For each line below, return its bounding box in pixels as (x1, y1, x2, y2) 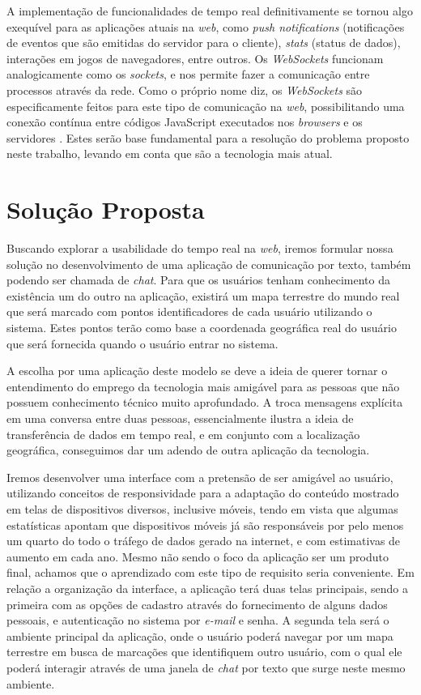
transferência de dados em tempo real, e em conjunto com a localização (6, 425, 360, 442)
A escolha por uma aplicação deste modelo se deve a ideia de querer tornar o (6, 362, 388, 379)
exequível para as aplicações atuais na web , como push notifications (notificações (6, 18, 405, 35)
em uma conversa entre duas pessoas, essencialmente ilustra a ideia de (6, 410, 354, 426)
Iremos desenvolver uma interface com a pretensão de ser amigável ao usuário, (6, 468, 393, 485)
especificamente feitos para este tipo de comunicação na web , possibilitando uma (6, 97, 405, 114)
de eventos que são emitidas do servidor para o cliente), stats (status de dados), (6, 34, 401, 51)
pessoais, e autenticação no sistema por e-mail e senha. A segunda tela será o (6, 612, 389, 629)
